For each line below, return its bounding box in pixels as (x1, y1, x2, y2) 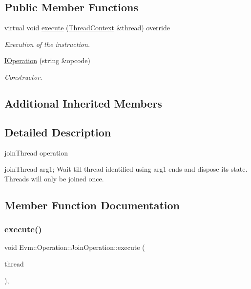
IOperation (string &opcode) (4, 55, 90, 66)
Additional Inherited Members (4, 95, 162, 111)
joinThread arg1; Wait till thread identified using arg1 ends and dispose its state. (4, 164, 248, 174)
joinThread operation (4, 147, 68, 157)
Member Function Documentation (4, 197, 180, 212)
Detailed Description (4, 124, 111, 139)
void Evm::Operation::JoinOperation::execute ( (4, 242, 145, 252)
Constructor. (4, 71, 42, 82)
